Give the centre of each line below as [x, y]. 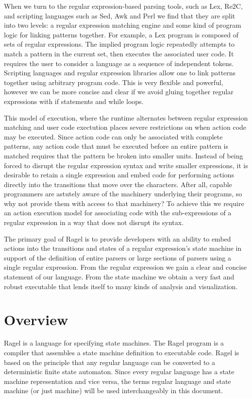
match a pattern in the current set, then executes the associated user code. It [119, 53]
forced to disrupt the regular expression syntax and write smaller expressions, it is [126, 165]
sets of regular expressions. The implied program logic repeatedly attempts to [119, 44]
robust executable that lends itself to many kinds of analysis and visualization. [121, 286]
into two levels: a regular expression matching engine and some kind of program [123, 25]
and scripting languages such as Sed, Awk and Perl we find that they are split [120, 15]
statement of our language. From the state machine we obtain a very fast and [119, 277]
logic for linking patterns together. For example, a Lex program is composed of [121, 34]
